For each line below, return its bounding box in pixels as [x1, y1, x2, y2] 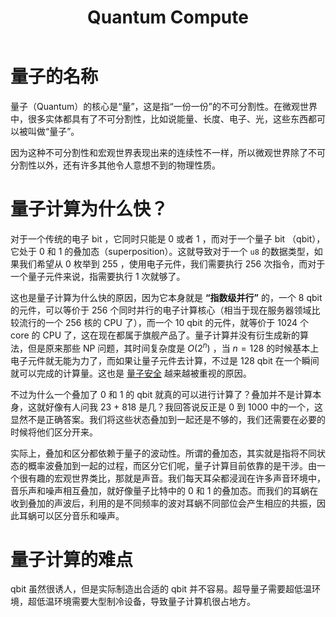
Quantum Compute [87, 6, 249, 29]
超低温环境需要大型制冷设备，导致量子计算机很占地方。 [27, 596, 256, 608]
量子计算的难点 [10, 548, 134, 571]
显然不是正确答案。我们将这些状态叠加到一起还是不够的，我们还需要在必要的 [10, 413, 326, 425]
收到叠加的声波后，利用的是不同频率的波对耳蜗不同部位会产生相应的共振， [10, 497, 317, 509]
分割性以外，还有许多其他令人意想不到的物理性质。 [10, 159, 221, 171]
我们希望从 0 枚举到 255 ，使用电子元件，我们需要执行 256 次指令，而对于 [18, 257, 326, 270]
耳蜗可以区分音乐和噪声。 [18, 509, 125, 521]
